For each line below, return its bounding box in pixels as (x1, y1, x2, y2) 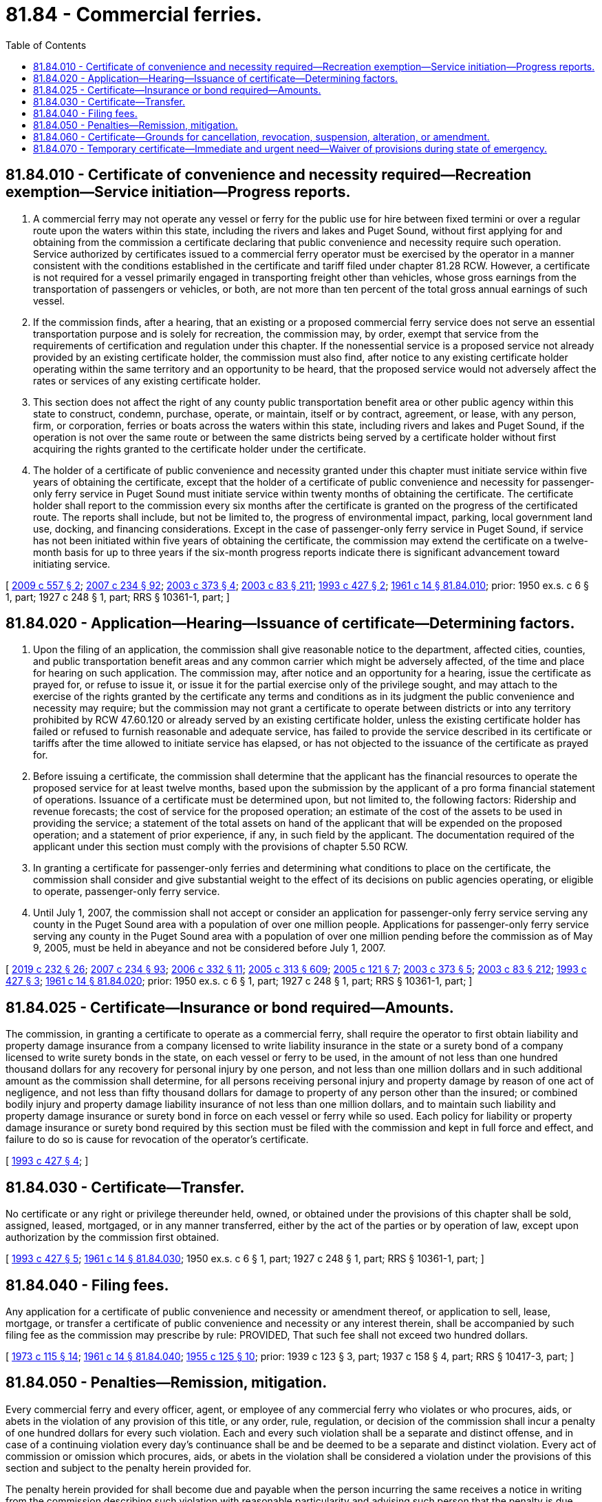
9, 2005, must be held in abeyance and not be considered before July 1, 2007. (33, 942, 386, 954)
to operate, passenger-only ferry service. (33, 885, 220, 898)
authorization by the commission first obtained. (6, 1231, 219, 1244)
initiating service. (33, 557, 111, 570)
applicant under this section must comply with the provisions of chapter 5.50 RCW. (33, 841, 408, 853)
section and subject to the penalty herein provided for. (6, 1461, 251, 1474)
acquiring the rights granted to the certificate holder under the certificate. (33, 442, 366, 455)
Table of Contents (6, 39, 87, 51)
